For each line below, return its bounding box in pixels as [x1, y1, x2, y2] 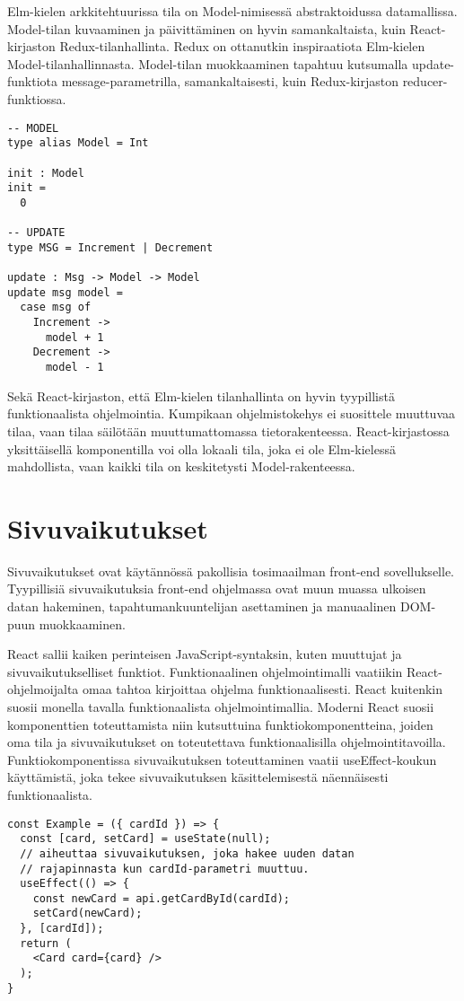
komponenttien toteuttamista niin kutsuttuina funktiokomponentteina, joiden [7, 715, 433, 733]
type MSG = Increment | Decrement [7, 241, 214, 254]
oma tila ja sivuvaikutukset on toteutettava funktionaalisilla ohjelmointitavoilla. [7, 733, 446, 751]
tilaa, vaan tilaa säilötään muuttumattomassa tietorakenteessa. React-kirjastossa [7, 421, 450, 440]
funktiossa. [7, 89, 66, 108]
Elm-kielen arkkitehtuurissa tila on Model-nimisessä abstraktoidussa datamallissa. [7, 2, 458, 20]
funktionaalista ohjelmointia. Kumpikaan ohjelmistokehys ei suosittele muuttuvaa [7, 404, 455, 423]
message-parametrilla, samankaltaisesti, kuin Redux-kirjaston [61, 72, 398, 91]
